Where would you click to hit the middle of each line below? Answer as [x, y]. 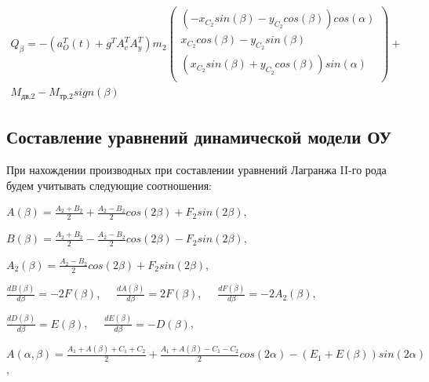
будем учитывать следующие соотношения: [109, 185]
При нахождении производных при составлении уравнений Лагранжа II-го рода [196, 170]
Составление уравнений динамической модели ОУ [199, 137]
